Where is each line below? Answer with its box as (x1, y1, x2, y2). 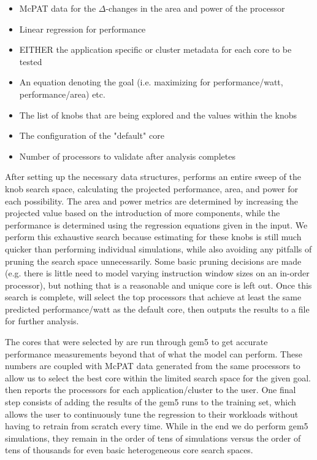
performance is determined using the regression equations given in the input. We (5, 218, 308, 231)
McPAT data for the (19, 2, 96, 14)
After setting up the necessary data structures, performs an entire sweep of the (5, 170, 301, 183)
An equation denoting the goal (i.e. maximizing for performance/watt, (19, 76, 283, 88)
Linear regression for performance (19, 22, 146, 35)
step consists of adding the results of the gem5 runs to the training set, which (5, 396, 296, 408)
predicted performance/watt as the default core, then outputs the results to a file (5, 302, 310, 315)
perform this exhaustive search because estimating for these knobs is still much (5, 230, 302, 243)
